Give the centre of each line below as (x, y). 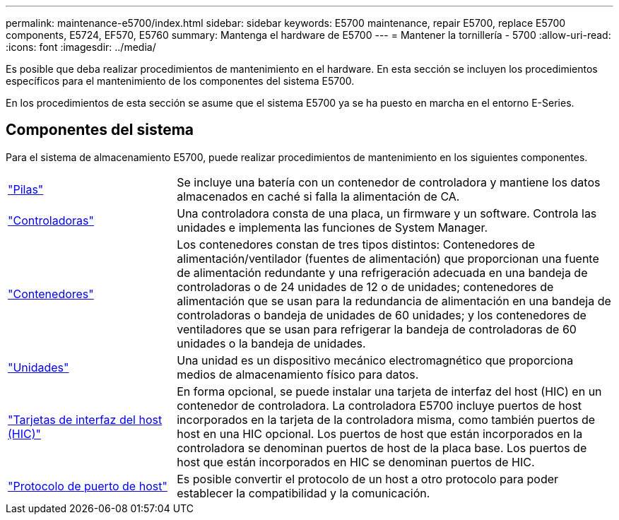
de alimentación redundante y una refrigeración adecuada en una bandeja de (382, 272)
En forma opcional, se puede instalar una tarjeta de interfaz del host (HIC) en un (389, 391)
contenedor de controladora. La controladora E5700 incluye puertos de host (379, 405)
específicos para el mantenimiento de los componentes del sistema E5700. (180, 81)
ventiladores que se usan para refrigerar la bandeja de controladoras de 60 (377, 329)
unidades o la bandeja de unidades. (271, 343)
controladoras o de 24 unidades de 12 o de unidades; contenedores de (365, 286)
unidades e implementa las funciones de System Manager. (332, 227)
